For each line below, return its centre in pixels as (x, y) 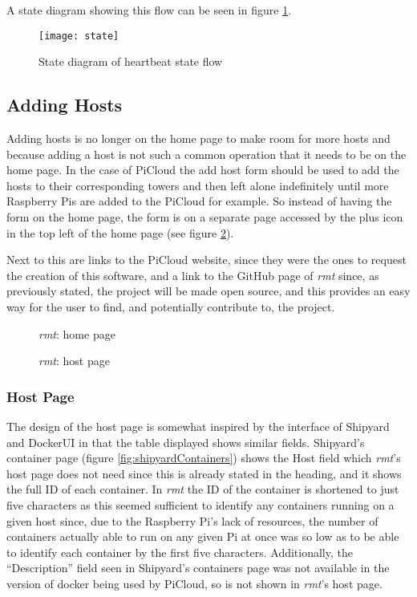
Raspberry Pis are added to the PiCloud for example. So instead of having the (199, 201)
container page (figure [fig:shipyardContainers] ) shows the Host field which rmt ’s (204, 458)
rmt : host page (74, 361)
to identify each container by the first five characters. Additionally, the (180, 552)
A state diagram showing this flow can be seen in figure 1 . (149, 10)
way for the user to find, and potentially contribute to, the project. (171, 306)
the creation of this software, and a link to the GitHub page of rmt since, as (193, 275)
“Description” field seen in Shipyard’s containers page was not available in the (198, 568)
